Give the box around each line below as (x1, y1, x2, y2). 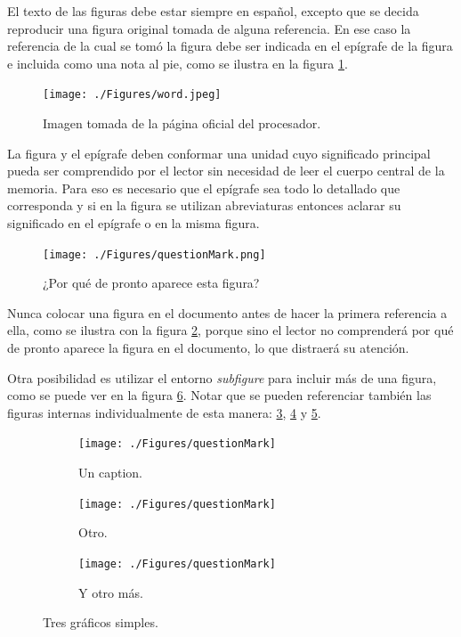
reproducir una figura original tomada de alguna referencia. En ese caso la (7, 19, 411, 37)
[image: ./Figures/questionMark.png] (43, 248, 266, 261)
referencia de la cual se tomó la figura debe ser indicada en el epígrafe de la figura (7, 37, 453, 55)
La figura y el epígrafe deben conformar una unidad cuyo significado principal (7, 143, 431, 162)
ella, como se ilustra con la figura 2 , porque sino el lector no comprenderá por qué (7, 321, 454, 339)
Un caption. (78, 463, 142, 482)
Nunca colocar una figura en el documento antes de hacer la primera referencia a (7, 303, 448, 322)
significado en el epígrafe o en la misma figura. (7, 214, 260, 232)
